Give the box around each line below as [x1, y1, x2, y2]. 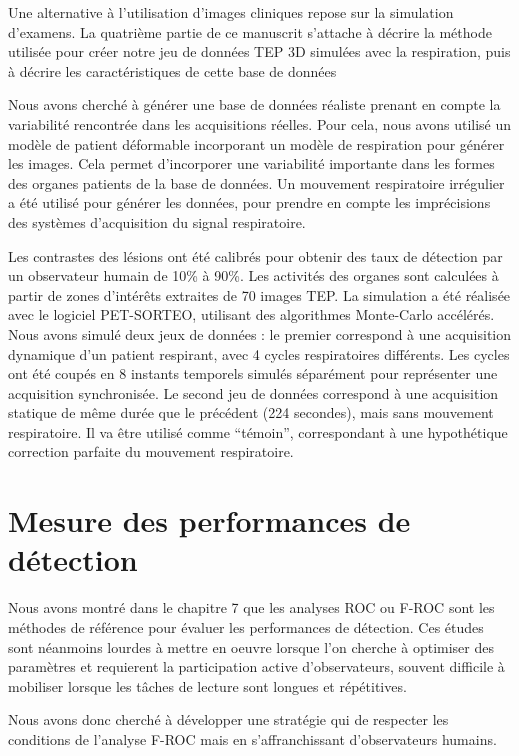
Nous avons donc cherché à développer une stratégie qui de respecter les [8, 709, 449, 730]
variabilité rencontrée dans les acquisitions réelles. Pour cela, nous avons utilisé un [8, 113, 512, 134]
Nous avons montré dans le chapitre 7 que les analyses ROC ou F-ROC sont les [8, 597, 495, 618]
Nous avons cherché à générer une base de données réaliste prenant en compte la [8, 94, 501, 115]
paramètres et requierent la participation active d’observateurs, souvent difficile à [8, 656, 505, 677]
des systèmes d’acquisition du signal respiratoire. [8, 211, 306, 232]
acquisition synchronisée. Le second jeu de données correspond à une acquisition [8, 382, 499, 403]
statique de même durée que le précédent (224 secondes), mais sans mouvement [8, 402, 494, 423]
